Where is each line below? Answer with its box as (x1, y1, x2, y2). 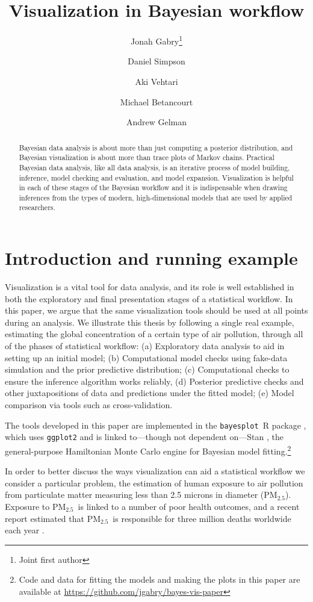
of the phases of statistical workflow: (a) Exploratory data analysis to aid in (5, 340, 285, 352)
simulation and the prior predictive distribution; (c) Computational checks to (5, 363, 290, 376)
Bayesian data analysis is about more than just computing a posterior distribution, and (19, 142, 293, 152)
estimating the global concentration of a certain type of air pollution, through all (5, 327, 303, 340)
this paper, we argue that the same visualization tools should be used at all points (5, 304, 308, 317)
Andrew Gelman (126, 116, 187, 128)
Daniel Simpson (128, 55, 185, 67)
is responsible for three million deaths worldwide (113, 512, 291, 524)
